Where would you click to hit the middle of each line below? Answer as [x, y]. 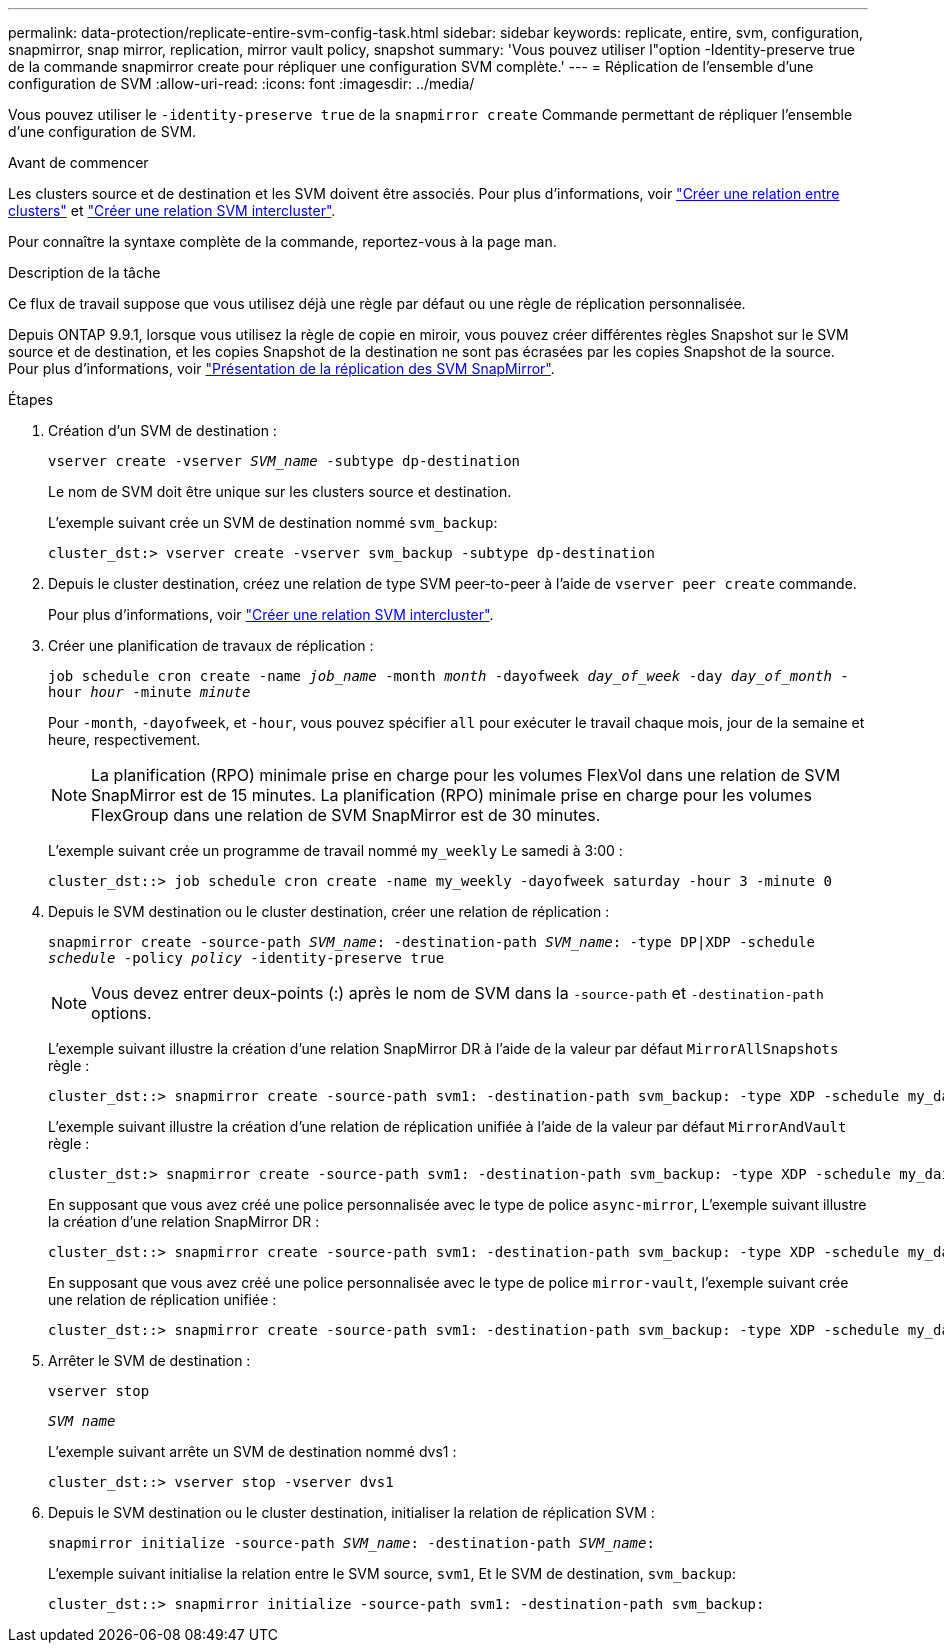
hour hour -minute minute [149, 692]
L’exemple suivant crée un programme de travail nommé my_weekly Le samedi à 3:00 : [335, 850]
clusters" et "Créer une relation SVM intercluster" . [172, 210]
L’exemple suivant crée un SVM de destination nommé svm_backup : [273, 522]
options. [121, 1013]
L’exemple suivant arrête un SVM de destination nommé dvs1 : [252, 1451]
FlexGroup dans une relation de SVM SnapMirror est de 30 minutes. [346, 815]
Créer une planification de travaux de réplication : [211, 645]
